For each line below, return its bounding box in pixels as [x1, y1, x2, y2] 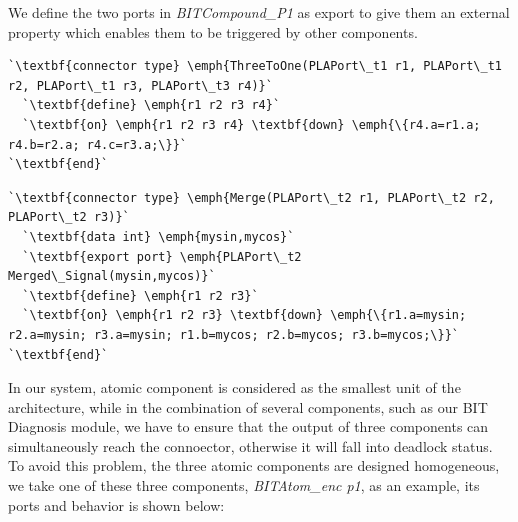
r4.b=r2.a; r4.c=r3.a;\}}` [8, 137, 187, 152]
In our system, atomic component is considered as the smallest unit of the [8, 377, 461, 398]
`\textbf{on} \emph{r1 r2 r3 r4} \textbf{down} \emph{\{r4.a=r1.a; [22, 117, 481, 132]
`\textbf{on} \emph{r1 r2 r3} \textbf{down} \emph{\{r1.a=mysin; [22, 308, 467, 323]
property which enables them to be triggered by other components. [8, 21, 418, 42]
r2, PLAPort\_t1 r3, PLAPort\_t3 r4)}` [8, 78, 273, 93]
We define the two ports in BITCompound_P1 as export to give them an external [8, 2, 510, 22]
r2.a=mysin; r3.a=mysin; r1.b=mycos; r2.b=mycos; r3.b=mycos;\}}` [8, 327, 460, 342]
